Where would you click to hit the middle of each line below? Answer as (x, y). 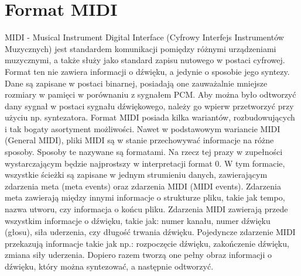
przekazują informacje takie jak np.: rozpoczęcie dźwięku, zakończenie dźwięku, (147, 243)
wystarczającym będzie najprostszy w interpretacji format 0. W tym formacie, (145, 163)
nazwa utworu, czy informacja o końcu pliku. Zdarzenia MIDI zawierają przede (146, 209)
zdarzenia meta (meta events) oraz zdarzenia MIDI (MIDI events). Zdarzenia (143, 186)
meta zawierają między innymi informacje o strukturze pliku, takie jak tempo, (145, 197)
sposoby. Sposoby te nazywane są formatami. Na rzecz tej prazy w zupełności (144, 152)
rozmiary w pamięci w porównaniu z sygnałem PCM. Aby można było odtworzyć (150, 94)
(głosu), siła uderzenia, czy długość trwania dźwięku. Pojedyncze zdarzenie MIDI (150, 232)
